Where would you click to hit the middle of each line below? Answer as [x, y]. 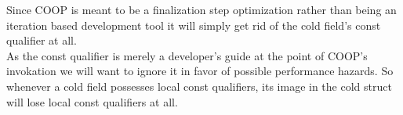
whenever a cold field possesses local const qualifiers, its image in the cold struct [199, 86]
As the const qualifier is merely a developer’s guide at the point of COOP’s [187, 55]
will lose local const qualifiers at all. [92, 101]
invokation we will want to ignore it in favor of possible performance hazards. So [200, 71]
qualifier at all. [42, 40]
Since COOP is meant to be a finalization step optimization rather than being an [201, 9]
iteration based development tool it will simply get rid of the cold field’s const [194, 25]
